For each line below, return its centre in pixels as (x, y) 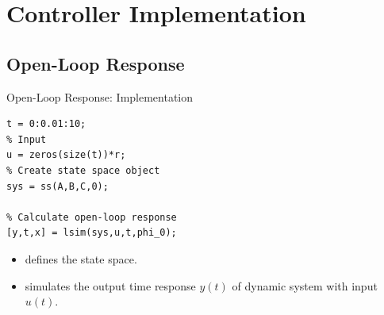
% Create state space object (83, 170)
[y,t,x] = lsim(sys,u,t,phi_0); (92, 233)
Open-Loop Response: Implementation (100, 96)
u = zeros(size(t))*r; (66, 155)
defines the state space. (81, 258)
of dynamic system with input (305, 285)
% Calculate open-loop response (92, 217)
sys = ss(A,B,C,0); (58, 186)
